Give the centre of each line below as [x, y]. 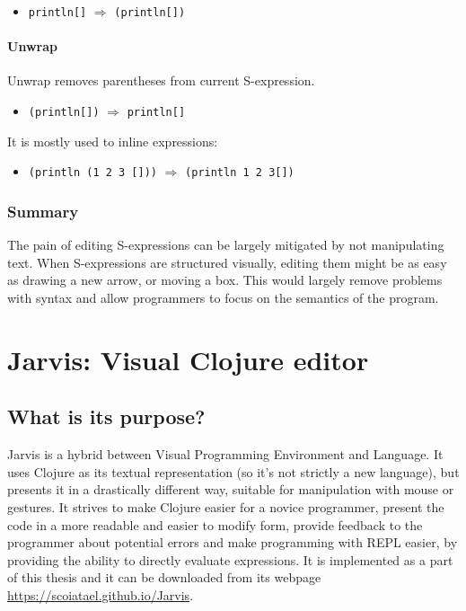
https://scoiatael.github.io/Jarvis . [101, 594]
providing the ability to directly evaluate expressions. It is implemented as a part [230, 559]
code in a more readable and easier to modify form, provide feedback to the [215, 524]
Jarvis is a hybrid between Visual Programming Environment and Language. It [225, 454]
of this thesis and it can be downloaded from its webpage [164, 577]
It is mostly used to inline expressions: [113, 141]
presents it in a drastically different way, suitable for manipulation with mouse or [231, 489]
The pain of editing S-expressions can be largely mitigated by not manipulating [226, 245]
